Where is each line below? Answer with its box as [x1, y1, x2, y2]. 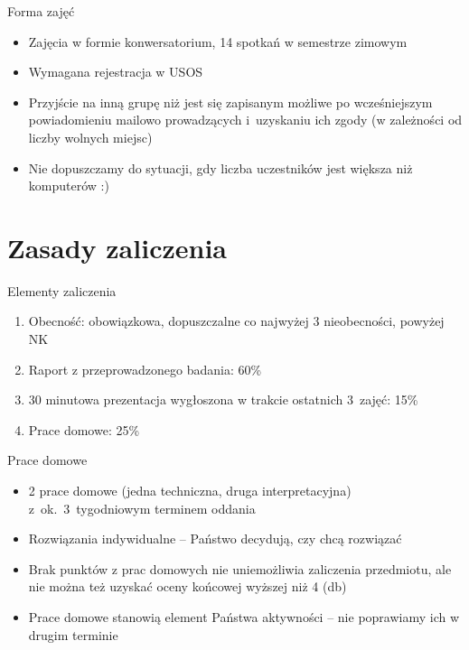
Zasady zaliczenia [7, 228, 227, 265]
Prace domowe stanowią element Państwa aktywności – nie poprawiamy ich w [28, 608, 460, 626]
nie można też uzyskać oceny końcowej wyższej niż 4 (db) [28, 577, 347, 596]
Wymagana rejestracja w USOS [28, 62, 203, 81]
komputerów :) [28, 176, 109, 195]
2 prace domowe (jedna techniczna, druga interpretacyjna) [28, 481, 352, 500]
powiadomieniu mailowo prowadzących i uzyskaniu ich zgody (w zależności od [28, 110, 463, 129]
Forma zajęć [7, 2, 75, 20]
